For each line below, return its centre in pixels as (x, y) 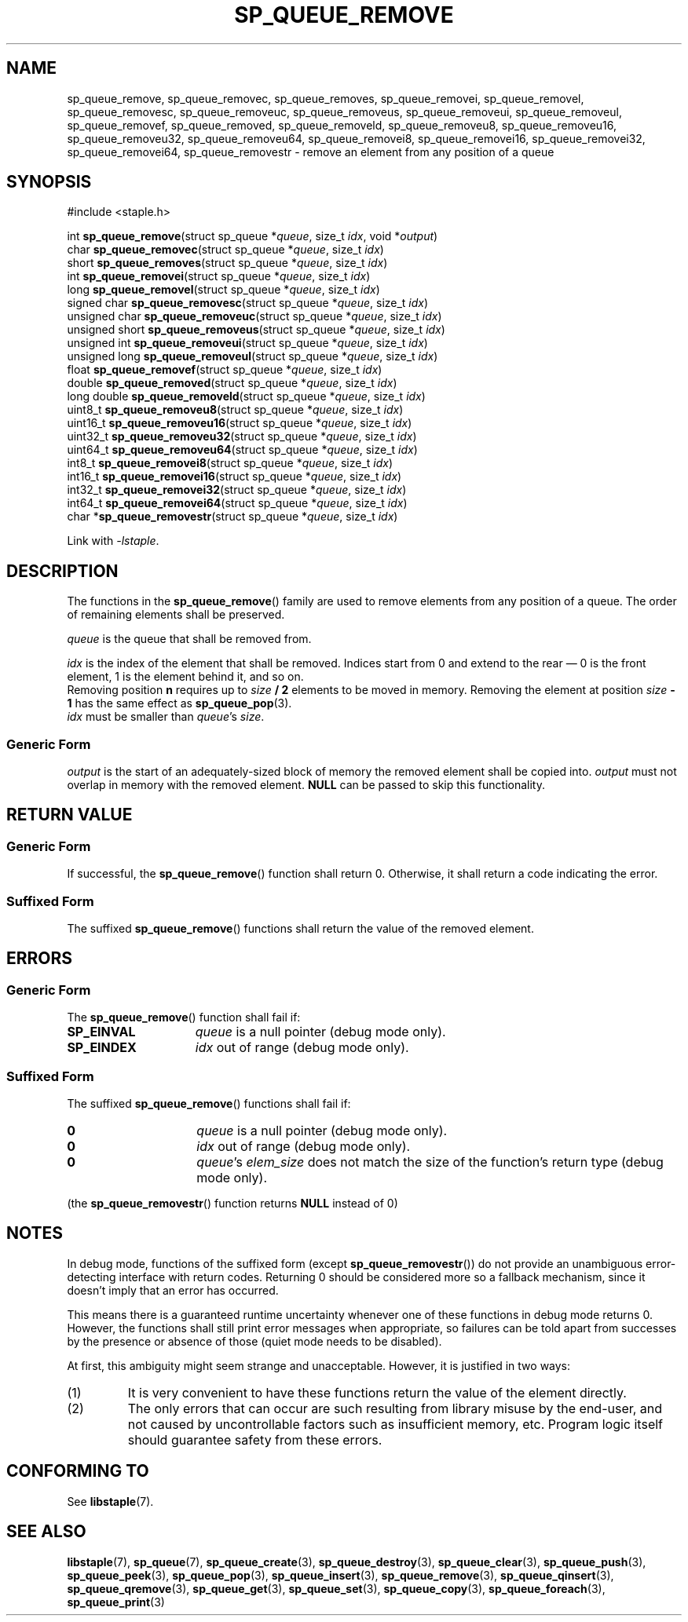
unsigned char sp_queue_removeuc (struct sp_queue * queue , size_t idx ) (254, 316)
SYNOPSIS (49, 182)
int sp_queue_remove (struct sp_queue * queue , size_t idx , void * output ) (253, 236)
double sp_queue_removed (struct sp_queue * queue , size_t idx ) (232, 383)
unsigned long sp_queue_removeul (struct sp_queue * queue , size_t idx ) (253, 356)
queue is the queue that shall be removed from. (189, 639)
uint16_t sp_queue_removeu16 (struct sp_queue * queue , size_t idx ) (240, 423)
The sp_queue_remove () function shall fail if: (184, 1017)
